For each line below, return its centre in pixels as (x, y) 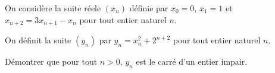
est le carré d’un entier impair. (192, 61)
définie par (149, 8)
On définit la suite (38, 40)
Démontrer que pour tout (51, 61)
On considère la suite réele (53, 8)
